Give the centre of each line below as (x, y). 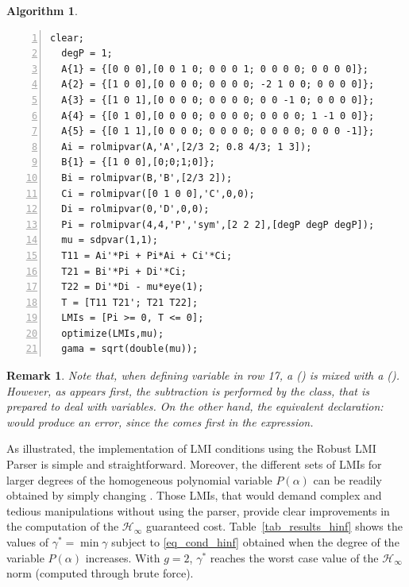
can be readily (347, 479)
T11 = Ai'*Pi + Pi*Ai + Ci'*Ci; (147, 255)
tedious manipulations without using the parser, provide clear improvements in (198, 510)
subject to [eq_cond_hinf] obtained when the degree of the (255, 542)
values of (27, 542)
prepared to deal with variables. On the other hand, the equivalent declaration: (195, 406)
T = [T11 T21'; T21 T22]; (130, 302)
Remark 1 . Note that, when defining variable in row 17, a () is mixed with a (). (203, 375)
